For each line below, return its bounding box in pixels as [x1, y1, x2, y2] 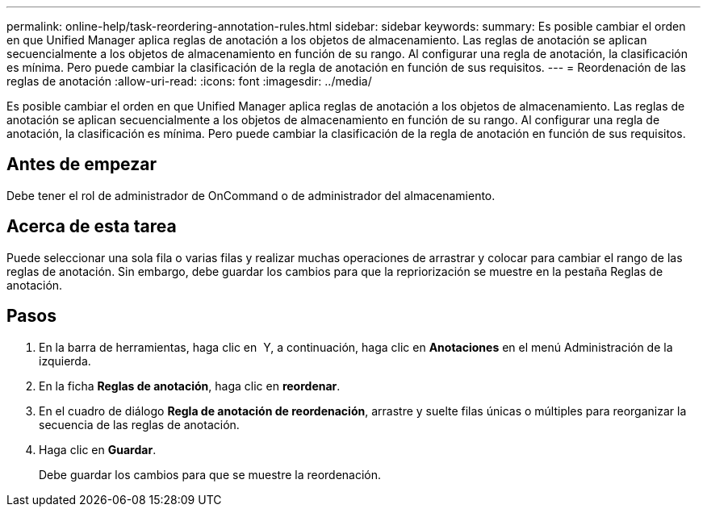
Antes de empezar [6, 154, 157, 175]
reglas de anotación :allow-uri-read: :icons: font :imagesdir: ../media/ [6, 74, 372, 88]
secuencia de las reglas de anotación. [39, 417, 240, 432]
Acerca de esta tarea [6, 216, 177, 237]
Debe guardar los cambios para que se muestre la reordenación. [39, 467, 382, 482]
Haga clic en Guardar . [39, 442, 157, 457]
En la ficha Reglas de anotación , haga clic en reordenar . [39, 378, 341, 393]
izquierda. [39, 353, 91, 368]
